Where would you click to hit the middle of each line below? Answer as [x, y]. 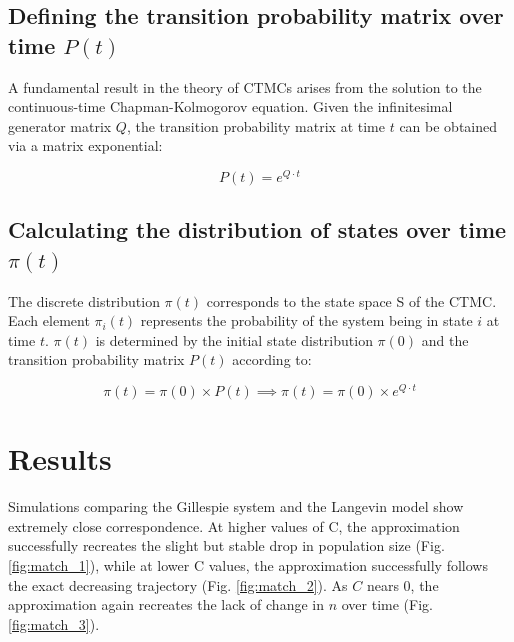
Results [60, 458]
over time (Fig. [387, 604]
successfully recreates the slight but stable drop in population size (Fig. [226, 545]
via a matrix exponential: [85, 145]
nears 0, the [402, 584]
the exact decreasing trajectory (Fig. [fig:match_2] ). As [178, 584]
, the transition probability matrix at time [255, 125]
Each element [49, 320]
